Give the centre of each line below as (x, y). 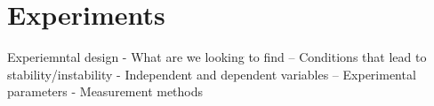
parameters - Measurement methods (105, 91)
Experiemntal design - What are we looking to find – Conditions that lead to (217, 57)
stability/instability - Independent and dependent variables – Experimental (212, 74)
